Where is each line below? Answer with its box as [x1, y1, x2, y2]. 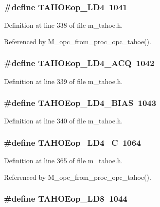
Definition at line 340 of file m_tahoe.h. [4, 116, 123, 126]
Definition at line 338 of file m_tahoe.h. [4, 20, 123, 30]
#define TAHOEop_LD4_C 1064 [4, 136, 141, 148]
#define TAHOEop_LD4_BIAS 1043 [4, 97, 157, 109]
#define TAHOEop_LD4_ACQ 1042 [4, 57, 155, 69]
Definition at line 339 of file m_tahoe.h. [4, 76, 123, 86]
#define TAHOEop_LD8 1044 [4, 192, 127, 205]
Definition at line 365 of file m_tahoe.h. [4, 155, 123, 166]
